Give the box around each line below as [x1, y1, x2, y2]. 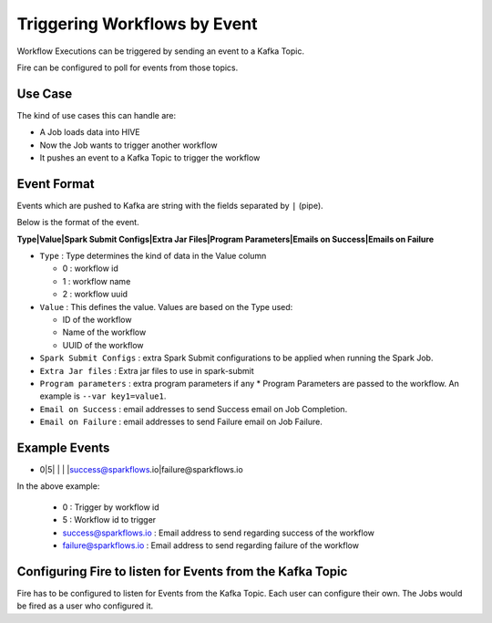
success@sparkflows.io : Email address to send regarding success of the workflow [62, 527, 375, 538]
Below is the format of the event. [16, 217, 140, 228]
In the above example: [16, 481, 100, 492]
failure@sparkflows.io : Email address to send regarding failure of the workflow [62, 540, 360, 551]
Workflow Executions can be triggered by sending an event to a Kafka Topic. [16, 46, 305, 57]
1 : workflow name [62, 275, 131, 286]
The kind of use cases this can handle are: [16, 109, 177, 120]
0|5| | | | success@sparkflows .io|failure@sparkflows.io [39, 464, 243, 475]
